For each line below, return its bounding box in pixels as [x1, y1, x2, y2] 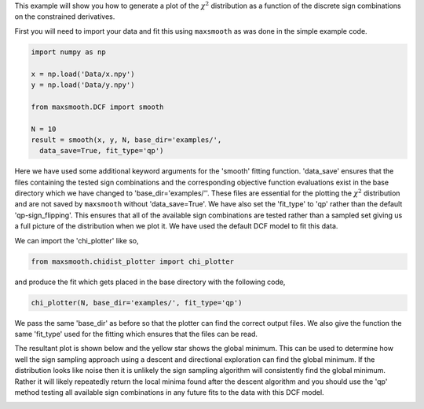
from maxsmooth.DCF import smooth [31, 102, 164, 111]
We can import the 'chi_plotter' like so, [14, 236, 139, 245]
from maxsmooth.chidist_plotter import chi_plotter [31, 257, 235, 266]
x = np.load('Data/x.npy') [31, 69, 135, 79]
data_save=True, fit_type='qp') [39, 146, 164, 155]
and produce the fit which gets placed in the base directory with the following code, [14, 277, 286, 287]
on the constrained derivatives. [14, 12, 115, 21]
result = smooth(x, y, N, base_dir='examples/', [31, 135, 222, 144]
